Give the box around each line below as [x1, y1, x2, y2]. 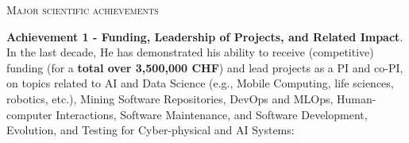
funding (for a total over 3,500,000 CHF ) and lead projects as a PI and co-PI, [6, 59, 403, 75]
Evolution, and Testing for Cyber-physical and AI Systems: [6, 122, 295, 138]
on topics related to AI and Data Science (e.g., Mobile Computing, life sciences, [6, 75, 394, 91]
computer [6, 106, 52, 122]
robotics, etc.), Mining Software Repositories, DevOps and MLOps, [6, 90, 334, 106]
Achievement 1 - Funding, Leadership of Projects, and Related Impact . [6, 28, 403, 44]
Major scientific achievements [6, 2, 159, 17]
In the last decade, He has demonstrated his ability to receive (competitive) [6, 44, 374, 60]
